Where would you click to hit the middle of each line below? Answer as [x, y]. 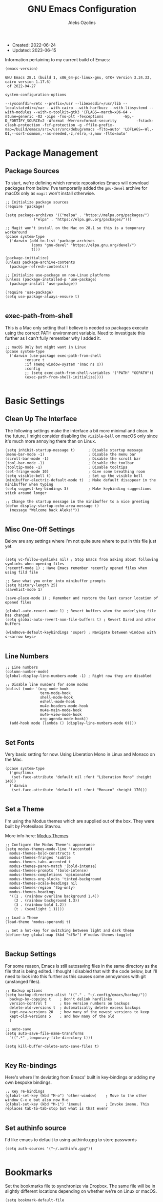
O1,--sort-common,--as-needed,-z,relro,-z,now [53, 133]
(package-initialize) [27, 258]
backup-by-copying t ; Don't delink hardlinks [61, 999]
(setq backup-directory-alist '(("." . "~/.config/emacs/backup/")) [76, 995]
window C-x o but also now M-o [37, 1100]
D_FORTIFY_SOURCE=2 [25, 121]
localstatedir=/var [25, 108]
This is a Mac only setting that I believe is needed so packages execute [77, 327]
